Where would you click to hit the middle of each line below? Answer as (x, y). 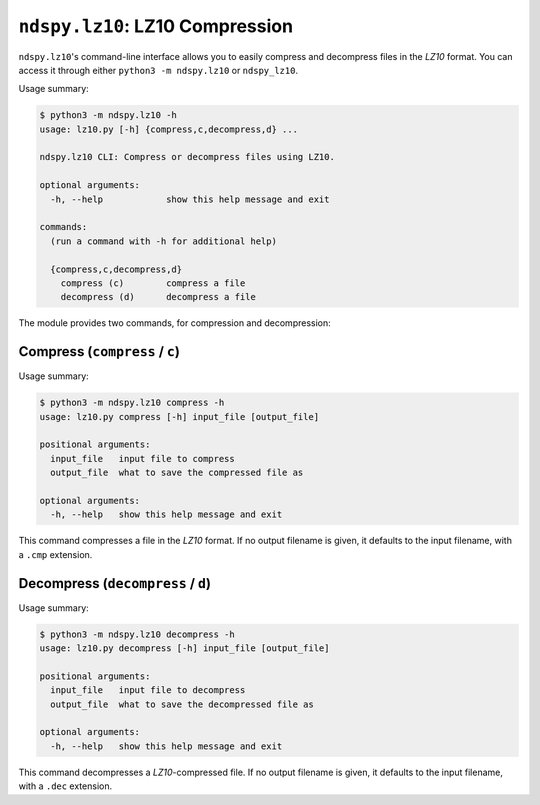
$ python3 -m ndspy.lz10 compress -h (132, 403)
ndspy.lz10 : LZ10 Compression (156, 26)
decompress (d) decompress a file (158, 297)
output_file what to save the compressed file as (177, 473)
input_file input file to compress (142, 458)
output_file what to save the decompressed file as (182, 704)
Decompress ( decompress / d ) (115, 583)
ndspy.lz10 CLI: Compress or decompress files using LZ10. (187, 157)
